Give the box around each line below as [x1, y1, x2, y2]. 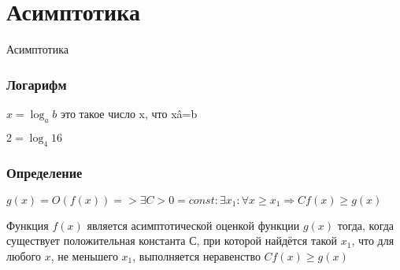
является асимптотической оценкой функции [87, 216, 300, 233]
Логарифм [6, 74, 67, 94]
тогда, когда [337, 216, 394, 233]
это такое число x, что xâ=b [60, 105, 198, 121]
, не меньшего [50, 247, 118, 264]
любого [6, 247, 41, 264]
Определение [6, 163, 83, 183]
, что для [351, 232, 394, 249]
